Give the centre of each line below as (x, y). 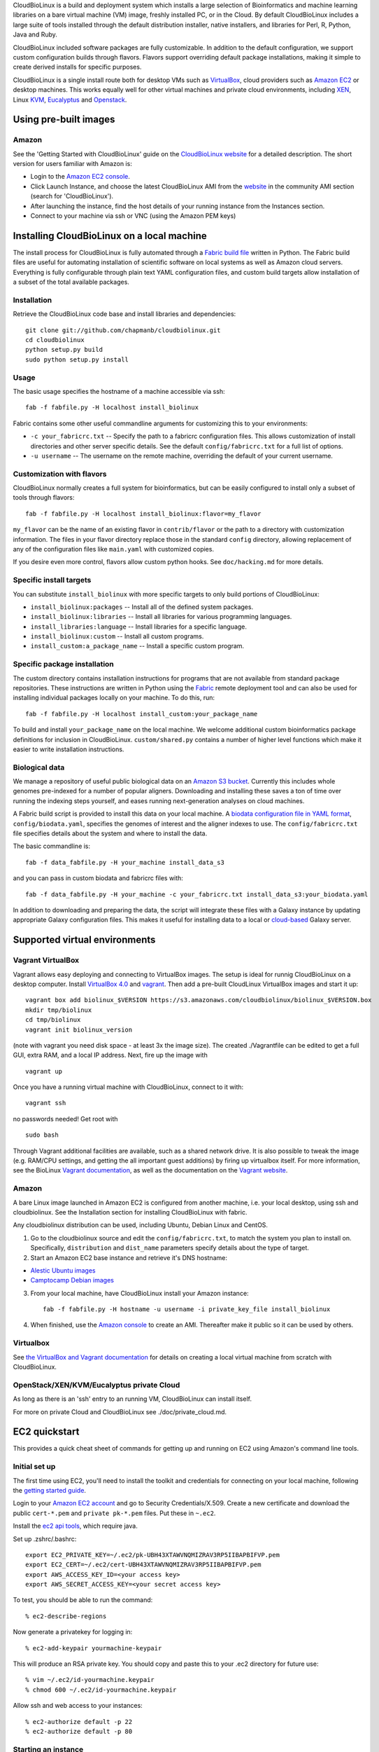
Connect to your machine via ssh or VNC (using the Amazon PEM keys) (133, 216)
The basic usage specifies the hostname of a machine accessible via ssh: (119, 391)
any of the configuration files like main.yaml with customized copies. (114, 549)
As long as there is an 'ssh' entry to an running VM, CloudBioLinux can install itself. (132, 1399)
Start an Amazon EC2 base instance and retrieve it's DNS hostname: (129, 1257)
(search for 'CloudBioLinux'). (72, 196)
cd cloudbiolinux (55, 340)
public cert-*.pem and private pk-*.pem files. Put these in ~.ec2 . (114, 1513)
